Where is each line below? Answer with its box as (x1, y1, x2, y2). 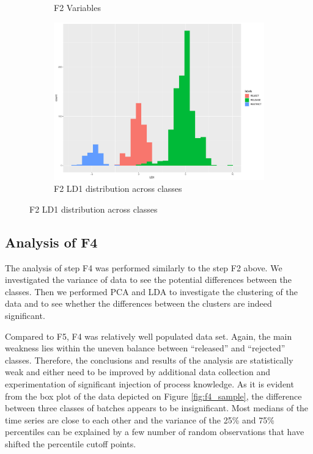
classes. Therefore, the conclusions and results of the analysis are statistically (5, 353, 293, 366)
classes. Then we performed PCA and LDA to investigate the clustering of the (5, 285, 298, 298)
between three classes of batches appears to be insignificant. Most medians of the (5, 401, 309, 414)
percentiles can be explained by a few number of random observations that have (5, 425, 304, 438)
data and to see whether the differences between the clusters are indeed (5, 297, 272, 310)
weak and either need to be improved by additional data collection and (5, 365, 271, 378)
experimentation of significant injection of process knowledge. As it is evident (5, 377, 294, 390)
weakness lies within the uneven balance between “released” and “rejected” (5, 342, 285, 354)
